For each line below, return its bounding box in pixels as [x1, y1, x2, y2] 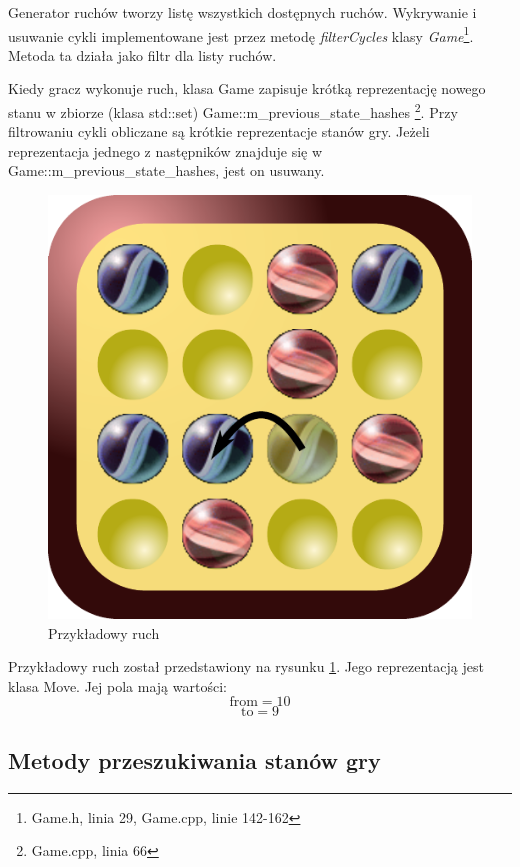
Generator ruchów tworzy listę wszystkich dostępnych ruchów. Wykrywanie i [8, 2, 477, 22]
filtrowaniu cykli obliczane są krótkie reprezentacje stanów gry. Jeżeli [8, 121, 430, 142]
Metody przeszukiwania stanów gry [8, 744, 381, 775]
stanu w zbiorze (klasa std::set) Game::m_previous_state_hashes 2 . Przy [8, 99, 458, 122]
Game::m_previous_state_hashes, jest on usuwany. [8, 160, 325, 181]
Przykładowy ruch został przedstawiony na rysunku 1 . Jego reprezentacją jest [8, 656, 484, 677]
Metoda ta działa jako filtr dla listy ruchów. [8, 44, 277, 65]
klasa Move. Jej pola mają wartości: [8, 675, 227, 696]
